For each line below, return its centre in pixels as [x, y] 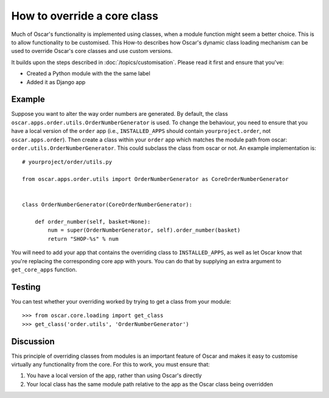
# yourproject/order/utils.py [67, 162]
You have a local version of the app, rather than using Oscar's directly [114, 375]
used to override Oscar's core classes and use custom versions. [92, 51]
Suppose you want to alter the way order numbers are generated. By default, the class [120, 114]
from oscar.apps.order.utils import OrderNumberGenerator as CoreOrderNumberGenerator [155, 179]
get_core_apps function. [44, 270]
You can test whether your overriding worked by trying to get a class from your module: [121, 301]
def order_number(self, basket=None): [93, 222]
